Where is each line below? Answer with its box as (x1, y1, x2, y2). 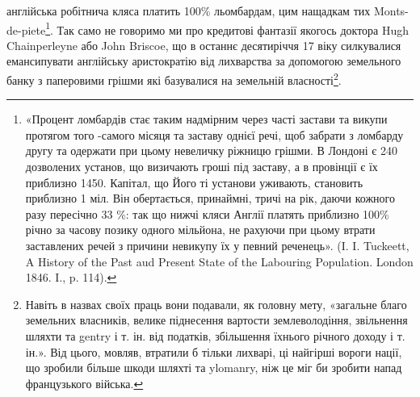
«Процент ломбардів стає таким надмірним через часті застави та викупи (25, 111, 388, 127)
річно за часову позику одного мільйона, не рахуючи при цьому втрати (25, 221, 376, 238)
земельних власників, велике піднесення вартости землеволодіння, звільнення (25, 311, 408, 328)
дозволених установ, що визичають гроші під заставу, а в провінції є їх (25, 158, 378, 175)
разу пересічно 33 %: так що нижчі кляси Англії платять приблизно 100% (25, 205, 389, 222)
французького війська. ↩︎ (25, 374, 144, 391)
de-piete (6, 21, 46, 38)
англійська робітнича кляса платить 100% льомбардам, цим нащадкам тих (6, 2, 371, 19)
